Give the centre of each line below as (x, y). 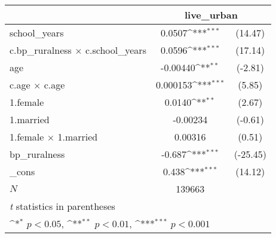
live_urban (211, 15)
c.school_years (116, 50)
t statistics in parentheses (62, 206)
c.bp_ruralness (41, 50)
